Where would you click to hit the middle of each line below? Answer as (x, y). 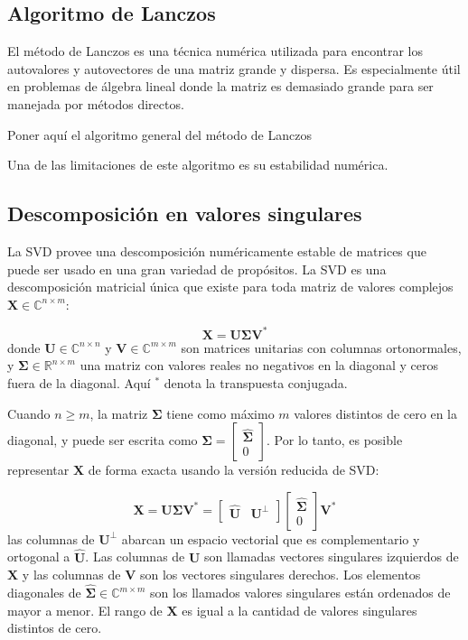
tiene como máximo (220, 413)
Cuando (29, 413)
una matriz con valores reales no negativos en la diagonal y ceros (259, 365)
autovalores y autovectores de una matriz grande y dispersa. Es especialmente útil (234, 68)
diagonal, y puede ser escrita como (103, 440)
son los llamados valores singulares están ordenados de (300, 593)
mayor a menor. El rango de (85, 610)
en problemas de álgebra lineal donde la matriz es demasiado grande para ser (220, 86)
